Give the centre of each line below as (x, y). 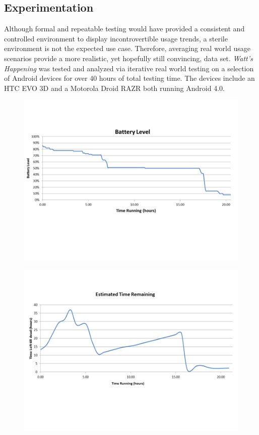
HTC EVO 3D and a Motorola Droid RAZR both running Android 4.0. (114, 88)
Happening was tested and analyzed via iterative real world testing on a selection (129, 68)
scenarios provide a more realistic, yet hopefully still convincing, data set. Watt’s (128, 58)
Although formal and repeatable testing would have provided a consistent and (124, 29)
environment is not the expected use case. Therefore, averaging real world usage (127, 48)
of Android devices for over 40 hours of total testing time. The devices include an (129, 78)
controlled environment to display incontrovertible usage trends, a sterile (116, 38)
